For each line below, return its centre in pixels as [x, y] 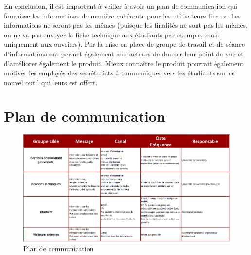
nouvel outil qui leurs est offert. [51, 82]
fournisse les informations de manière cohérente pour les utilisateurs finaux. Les [122, 15]
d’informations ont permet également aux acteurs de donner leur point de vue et [124, 53]
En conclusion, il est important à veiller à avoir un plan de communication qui [121, 6]
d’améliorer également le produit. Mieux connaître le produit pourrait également [124, 63]
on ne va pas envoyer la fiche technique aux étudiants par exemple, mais [111, 34]
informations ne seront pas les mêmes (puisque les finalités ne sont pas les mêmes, [126, 25]
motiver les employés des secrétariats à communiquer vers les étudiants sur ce [119, 73]
